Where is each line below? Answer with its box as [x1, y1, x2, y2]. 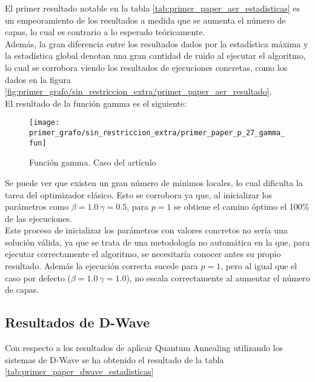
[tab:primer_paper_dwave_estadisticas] [5, 365, 154, 378]
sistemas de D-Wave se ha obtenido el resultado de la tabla [5, 353, 224, 366]
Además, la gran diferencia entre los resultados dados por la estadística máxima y [5, 37, 308, 50]
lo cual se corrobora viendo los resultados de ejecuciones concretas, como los [5, 61, 288, 73]
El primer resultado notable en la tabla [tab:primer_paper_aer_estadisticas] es [5, 2, 300, 14]
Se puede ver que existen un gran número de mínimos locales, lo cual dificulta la [5, 176, 303, 189]
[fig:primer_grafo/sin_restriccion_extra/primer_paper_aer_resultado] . [5, 85, 272, 98]
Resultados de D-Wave [5, 313, 150, 332]
